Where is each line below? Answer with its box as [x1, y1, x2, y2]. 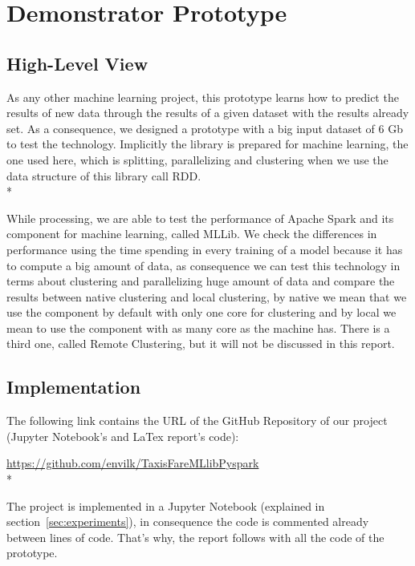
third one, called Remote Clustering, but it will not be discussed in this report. [6, 335, 395, 352]
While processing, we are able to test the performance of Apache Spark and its [6, 209, 394, 226]
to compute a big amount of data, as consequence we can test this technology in [6, 257, 401, 273]
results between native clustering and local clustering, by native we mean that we [6, 288, 407, 305]
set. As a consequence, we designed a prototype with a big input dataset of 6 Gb [6, 119, 403, 136]
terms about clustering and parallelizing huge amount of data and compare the [6, 273, 395, 289]
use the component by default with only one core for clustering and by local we [6, 304, 397, 321]
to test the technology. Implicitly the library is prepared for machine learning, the [6, 135, 409, 152]
